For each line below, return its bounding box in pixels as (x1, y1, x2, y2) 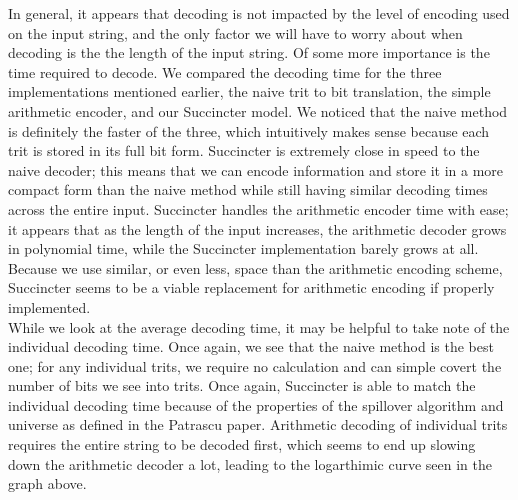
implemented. (8, 296, 91, 317)
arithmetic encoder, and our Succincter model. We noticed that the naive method (8, 100, 508, 121)
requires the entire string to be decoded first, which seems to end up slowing (8, 434, 476, 455)
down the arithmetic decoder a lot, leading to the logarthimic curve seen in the (8, 453, 492, 474)
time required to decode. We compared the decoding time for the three (8, 61, 442, 82)
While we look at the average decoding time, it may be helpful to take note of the (8, 316, 510, 337)
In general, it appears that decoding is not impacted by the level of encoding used (8, 3, 510, 23)
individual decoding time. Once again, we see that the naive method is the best (8, 336, 494, 357)
